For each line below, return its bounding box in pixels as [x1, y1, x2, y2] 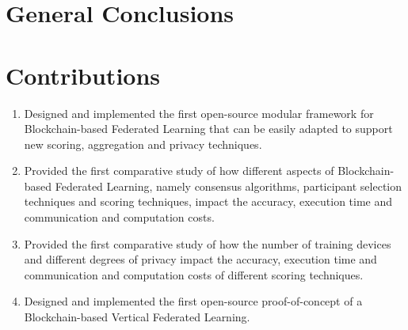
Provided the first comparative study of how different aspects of [24, 162, 334, 179]
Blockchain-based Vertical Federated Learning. [24, 309, 250, 325]
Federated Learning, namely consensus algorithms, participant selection [55, 177, 402, 194]
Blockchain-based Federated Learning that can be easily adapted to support [24, 120, 393, 137]
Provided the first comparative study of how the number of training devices [24, 235, 391, 252]
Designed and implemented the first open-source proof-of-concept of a [24, 293, 363, 309]
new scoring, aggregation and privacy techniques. [24, 135, 262, 152]
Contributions [6, 59, 161, 91]
